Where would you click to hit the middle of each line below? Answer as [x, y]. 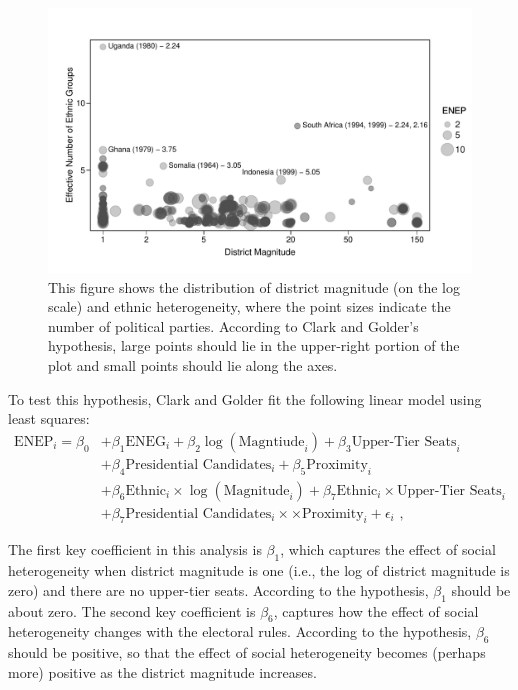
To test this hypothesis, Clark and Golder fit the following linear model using [245, 398]
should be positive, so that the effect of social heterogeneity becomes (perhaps [247, 652]
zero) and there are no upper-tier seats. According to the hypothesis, [218, 589]
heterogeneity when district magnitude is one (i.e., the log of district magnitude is [259, 570]
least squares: [49, 418]
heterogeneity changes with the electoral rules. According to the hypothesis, [240, 631]
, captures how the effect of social [376, 610]
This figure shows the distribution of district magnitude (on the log [254, 286]
